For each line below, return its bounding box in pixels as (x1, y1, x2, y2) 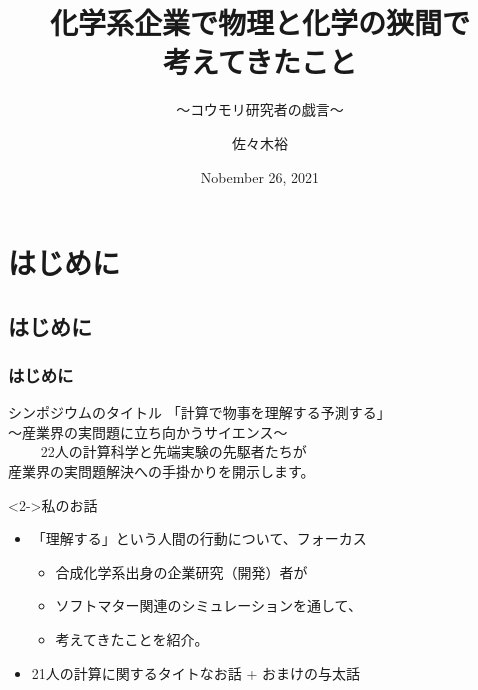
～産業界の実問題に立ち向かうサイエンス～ (8, 421, 288, 442)
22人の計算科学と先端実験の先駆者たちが (40, 441, 307, 462)
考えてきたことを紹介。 (55, 629, 209, 650)
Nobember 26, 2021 (200, 166, 320, 187)
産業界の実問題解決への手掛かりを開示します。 (8, 461, 315, 482)
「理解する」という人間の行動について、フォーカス (31, 528, 367, 549)
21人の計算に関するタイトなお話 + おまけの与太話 (31, 662, 361, 683)
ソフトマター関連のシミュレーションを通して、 (55, 595, 362, 616)
